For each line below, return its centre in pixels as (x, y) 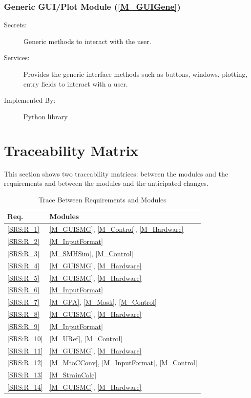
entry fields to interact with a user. (76, 83)
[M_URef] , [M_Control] (86, 338)
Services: (17, 57)
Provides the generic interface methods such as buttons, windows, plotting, (136, 74)
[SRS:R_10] (25, 338)
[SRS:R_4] (23, 265)
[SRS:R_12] (25, 363)
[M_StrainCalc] (73, 375)
